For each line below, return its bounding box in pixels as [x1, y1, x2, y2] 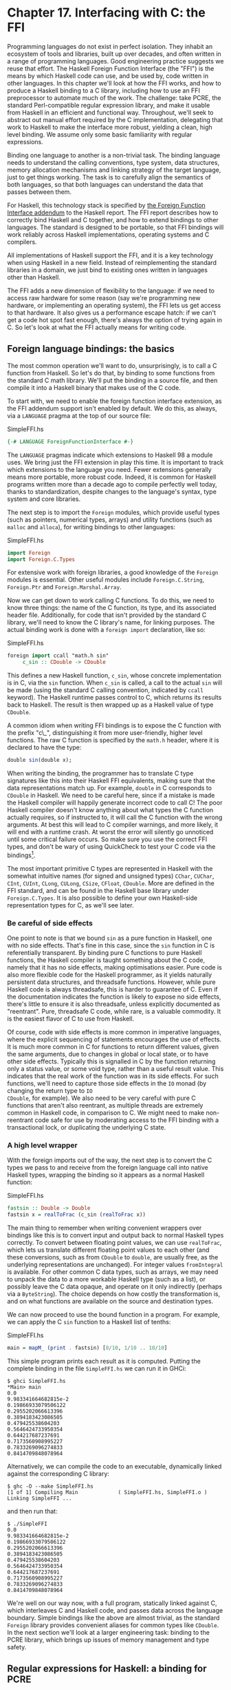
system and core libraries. [7, 495, 81, 503]
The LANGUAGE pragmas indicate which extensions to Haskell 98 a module [7, 451, 213, 459]
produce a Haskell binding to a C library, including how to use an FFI [7, 86, 201, 95]
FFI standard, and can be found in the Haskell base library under [7, 886, 190, 894]
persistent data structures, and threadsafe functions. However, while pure [7, 978, 216, 986]
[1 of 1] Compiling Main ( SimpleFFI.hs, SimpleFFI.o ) [7, 1488, 208, 1495]
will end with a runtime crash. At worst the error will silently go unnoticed [7, 828, 214, 836]
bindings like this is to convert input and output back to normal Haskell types [7, 1231, 224, 1239]
